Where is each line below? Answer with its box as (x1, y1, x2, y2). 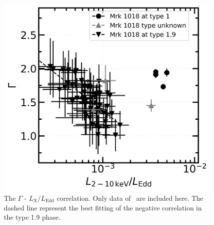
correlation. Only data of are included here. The (56, 193, 203, 203)
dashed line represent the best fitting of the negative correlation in (4, 202, 202, 212)
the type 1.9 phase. (4, 212, 61, 222)
